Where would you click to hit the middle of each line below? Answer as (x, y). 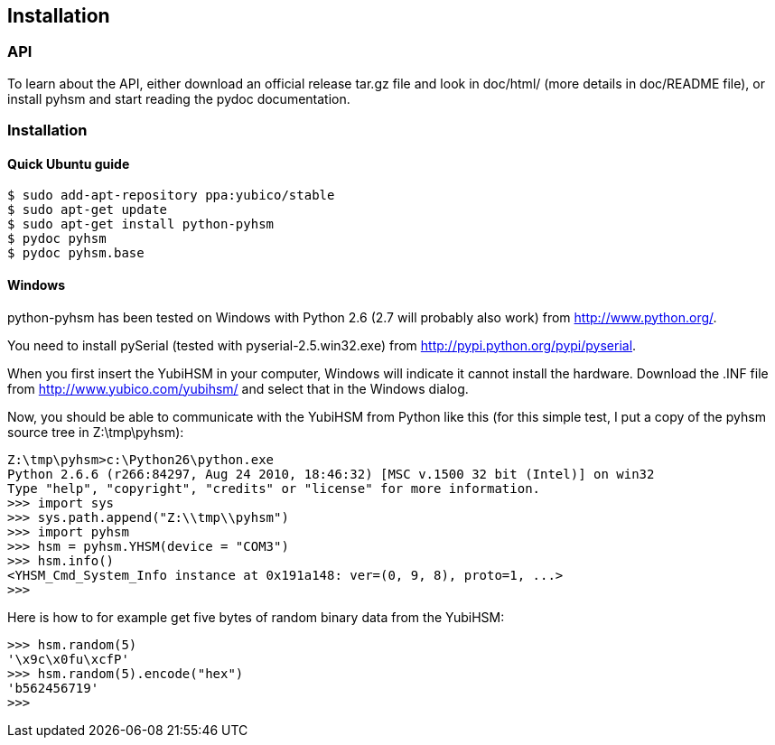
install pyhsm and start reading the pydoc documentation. (179, 98)
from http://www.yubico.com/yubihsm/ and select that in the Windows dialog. (238, 388)
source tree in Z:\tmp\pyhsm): (96, 432)
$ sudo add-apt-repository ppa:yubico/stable (171, 196)
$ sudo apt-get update (88, 210)
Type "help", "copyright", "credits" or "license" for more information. (274, 488)
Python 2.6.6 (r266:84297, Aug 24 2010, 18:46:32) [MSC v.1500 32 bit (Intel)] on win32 (331, 474)
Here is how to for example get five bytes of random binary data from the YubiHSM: (256, 617)
